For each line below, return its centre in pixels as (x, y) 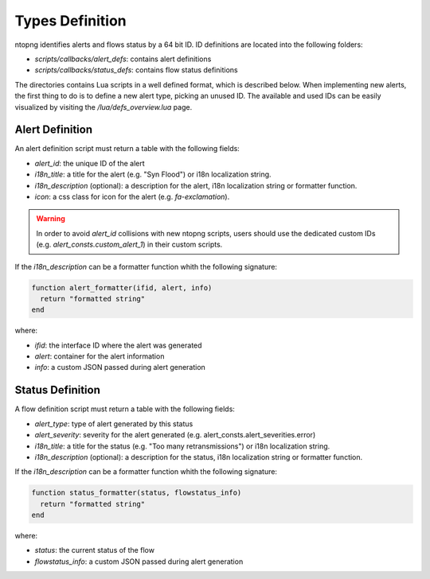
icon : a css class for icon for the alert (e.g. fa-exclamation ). (132, 196)
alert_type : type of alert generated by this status (114, 424)
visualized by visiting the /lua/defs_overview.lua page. (104, 107)
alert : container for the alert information (100, 356)
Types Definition (70, 21)
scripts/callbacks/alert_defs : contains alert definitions (123, 59)
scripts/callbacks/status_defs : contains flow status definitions (136, 70)
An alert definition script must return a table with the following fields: (127, 149)
